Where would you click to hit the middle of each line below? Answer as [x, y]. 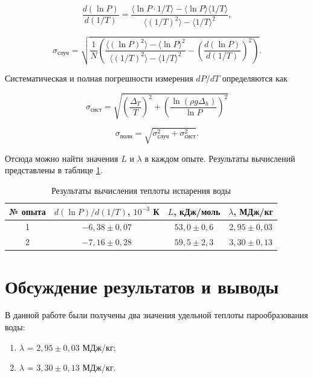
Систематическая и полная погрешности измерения [99, 78]
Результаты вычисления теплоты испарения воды [141, 190]
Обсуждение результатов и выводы [142, 286]
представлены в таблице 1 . [54, 170]
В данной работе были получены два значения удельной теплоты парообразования [156, 315]
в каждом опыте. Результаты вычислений [220, 158]
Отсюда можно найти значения [62, 158]
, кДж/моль [197, 211]
